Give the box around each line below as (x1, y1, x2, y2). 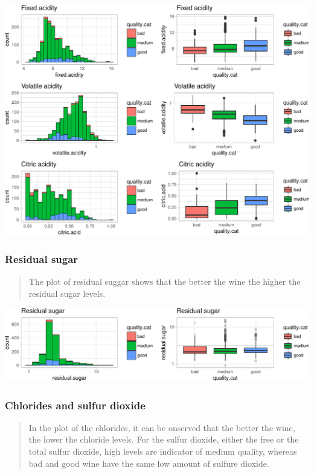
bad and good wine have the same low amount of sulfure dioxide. (28, 456, 269, 469)
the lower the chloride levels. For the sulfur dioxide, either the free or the (28, 433, 299, 446)
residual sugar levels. (28, 287, 106, 299)
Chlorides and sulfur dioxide (5, 397, 146, 412)
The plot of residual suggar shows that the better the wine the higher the (28, 275, 301, 288)
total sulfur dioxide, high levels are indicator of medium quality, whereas (28, 445, 297, 457)
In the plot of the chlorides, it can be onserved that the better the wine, (28, 421, 295, 433)
